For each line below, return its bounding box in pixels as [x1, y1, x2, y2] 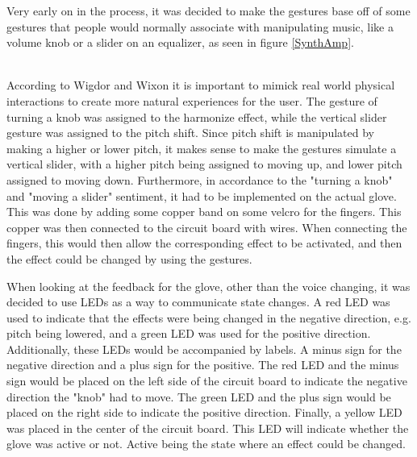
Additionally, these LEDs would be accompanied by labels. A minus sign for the [6, 340, 402, 357]
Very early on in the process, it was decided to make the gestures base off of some [6, 2, 411, 19]
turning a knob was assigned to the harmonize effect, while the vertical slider [6, 108, 387, 125]
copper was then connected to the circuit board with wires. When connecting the [6, 218, 407, 235]
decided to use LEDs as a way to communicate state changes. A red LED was [6, 293, 390, 310]
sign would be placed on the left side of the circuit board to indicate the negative [6, 372, 407, 389]
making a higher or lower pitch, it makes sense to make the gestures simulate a [6, 139, 397, 156]
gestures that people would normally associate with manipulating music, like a [6, 18, 394, 35]
